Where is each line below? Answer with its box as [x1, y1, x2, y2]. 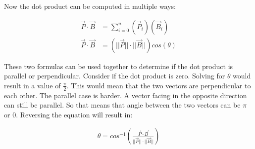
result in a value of [4, 80, 61, 90]
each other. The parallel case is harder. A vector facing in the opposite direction [4, 90, 247, 100]
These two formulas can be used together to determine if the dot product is [4, 61, 233, 71]
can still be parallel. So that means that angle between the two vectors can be [4, 100, 241, 110]
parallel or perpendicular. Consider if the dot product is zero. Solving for [4, 71, 225, 81]
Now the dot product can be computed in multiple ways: [4, 1, 176, 11]
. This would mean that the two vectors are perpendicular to [66, 80, 251, 90]
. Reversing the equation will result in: [16, 109, 133, 119]
